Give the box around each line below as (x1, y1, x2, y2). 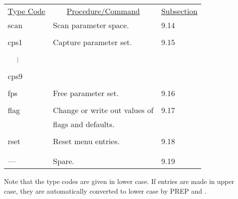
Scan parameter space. (53, 19, 129, 31)
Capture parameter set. (53, 36, 132, 48)
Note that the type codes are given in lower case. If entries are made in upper (4, 176, 235, 186)
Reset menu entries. (53, 135, 120, 147)
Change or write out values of (53, 104, 154, 116)
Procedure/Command (66, 5, 140, 17)
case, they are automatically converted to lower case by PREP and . (4, 185, 206, 196)
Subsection (161, 5, 198, 17)
